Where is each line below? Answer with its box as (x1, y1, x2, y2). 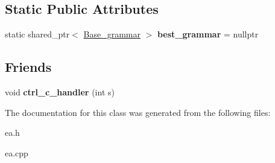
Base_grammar (83, 28, 141, 40)
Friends (5, 57, 52, 76)
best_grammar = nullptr (157, 28, 259, 40)
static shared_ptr (5, 28, 70, 40)
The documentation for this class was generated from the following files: (5, 106, 271, 118)
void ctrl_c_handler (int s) (5, 86, 115, 98)
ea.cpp (5, 146, 28, 159)
